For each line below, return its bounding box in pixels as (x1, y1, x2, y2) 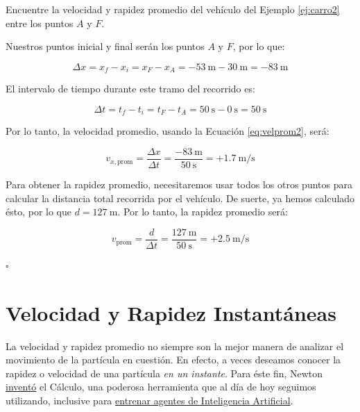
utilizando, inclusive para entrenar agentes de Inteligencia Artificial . (6, 393, 293, 407)
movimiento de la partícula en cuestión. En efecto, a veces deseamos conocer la (6, 352, 341, 367)
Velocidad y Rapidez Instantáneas (6, 298, 336, 327)
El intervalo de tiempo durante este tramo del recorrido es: (6, 81, 255, 96)
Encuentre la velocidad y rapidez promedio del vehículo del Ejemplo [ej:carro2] (6, 2, 340, 16)
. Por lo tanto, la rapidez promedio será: (117, 204, 288, 219)
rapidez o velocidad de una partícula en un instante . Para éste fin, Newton (6, 365, 323, 380)
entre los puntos (6, 15, 74, 30)
